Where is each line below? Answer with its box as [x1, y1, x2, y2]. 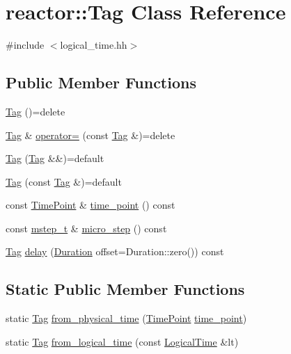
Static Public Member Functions [6, 278, 245, 300]
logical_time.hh [60, 38, 127, 52]
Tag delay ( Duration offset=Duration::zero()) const [6, 244, 224, 259]
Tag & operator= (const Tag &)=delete [6, 127, 175, 142]
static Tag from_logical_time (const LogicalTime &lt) [6, 334, 239, 348]
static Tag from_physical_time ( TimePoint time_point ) [6, 311, 247, 325]
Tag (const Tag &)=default [6, 174, 122, 188]
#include [6, 38, 45, 52]
